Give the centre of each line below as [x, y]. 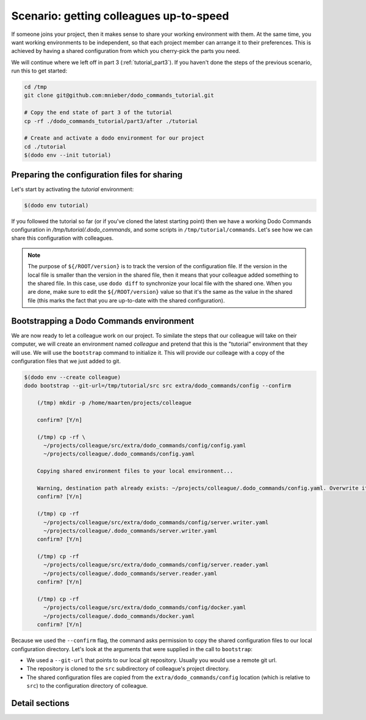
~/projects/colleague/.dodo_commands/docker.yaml [119, 616]
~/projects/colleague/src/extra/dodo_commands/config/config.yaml [145, 445]
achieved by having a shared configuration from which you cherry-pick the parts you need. [126, 51]
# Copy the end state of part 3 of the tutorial [98, 112]
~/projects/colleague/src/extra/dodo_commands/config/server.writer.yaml [156, 522]
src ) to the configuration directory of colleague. [87, 686]
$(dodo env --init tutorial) [68, 155]
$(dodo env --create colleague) [73, 377]
